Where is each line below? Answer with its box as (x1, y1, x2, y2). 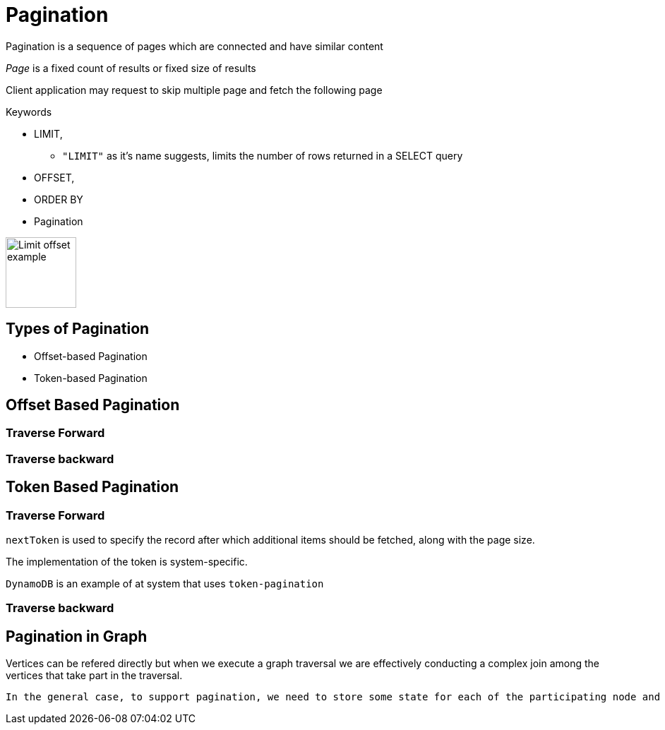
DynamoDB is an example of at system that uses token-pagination (6, 578, 324, 590)
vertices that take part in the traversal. (6, 669, 183, 682)
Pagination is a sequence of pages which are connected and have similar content (6, 40, 383, 52)
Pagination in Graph (6, 627, 148, 645)
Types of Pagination (6, 320, 150, 338)
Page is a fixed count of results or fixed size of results (6, 61, 256, 74)
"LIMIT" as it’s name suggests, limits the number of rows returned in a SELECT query (62, 149, 463, 162)
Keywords (6, 105, 52, 118)
